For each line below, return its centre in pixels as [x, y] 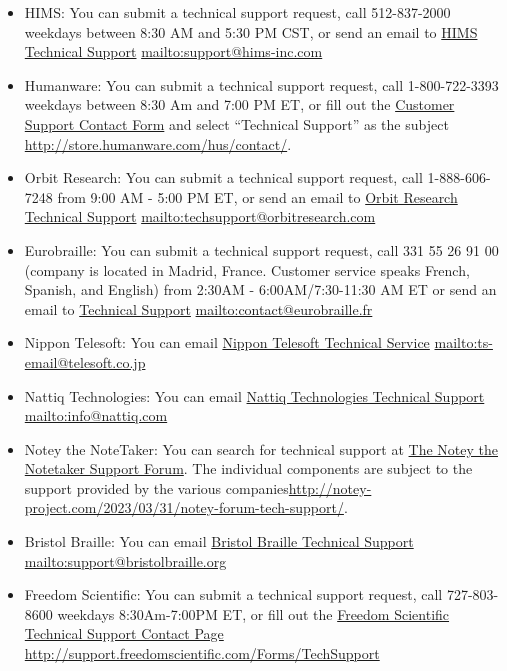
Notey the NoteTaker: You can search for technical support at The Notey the [261, 448]
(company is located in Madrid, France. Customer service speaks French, [247, 269]
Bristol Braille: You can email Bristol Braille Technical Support [219, 541]
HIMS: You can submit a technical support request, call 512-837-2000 [237, 12]
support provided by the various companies [156, 487]
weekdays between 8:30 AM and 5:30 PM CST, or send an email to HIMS [251, 31]
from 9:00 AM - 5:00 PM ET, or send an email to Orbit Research [257, 196]
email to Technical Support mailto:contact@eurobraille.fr [198, 308]
